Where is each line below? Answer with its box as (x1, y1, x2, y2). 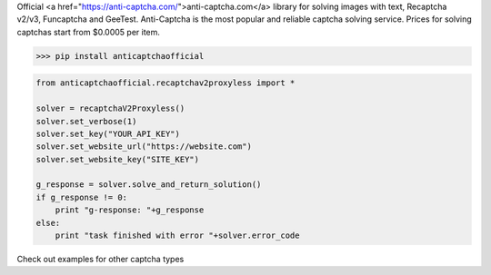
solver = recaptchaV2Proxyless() (35, 103, 185, 113)
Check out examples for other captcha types (16, 254, 185, 265)
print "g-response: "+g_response (55, 205, 205, 215)
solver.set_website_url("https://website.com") (35, 142, 252, 152)
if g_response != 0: (35, 192, 127, 202)
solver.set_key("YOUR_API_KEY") (35, 128, 181, 139)
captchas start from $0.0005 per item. (16, 26, 161, 37)
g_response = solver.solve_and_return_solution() (35, 180, 262, 190)
